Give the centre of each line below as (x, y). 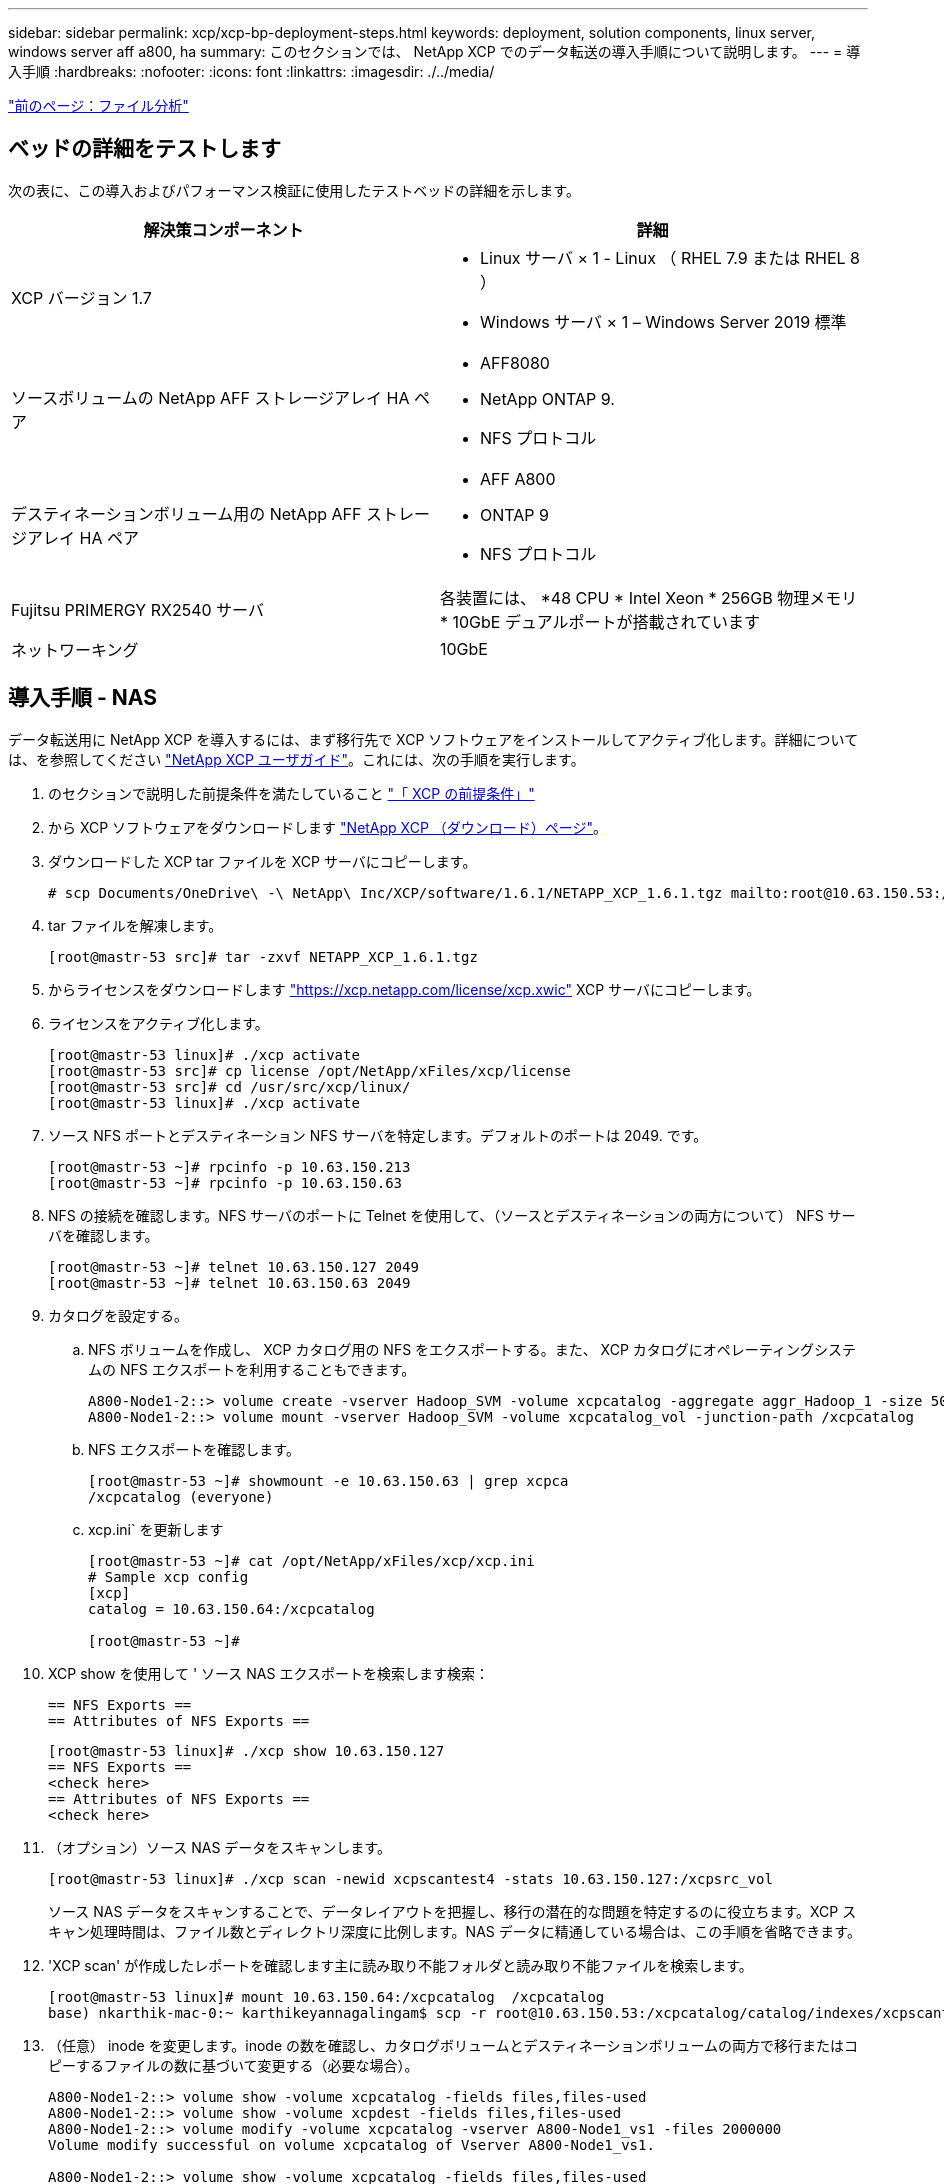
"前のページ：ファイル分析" (98, 105)
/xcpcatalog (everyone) (181, 1496)
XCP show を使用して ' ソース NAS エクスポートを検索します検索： (268, 1673)
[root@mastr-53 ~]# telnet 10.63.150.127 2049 (233, 1266)
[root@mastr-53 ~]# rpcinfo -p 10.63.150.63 (225, 1182)
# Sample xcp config (168, 1576)
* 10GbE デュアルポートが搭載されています (600, 621)
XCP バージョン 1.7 (81, 297)
